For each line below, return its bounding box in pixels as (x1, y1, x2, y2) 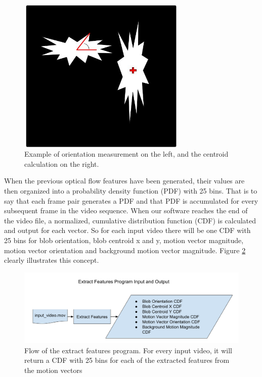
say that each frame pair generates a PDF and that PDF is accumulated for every (4, 195, 258, 206)
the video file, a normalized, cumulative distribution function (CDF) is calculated (4, 215, 256, 225)
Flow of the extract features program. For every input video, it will (24, 345, 232, 355)
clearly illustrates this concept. (4, 255, 99, 265)
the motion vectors (24, 364, 82, 375)
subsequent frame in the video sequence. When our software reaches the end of (4, 205, 248, 216)
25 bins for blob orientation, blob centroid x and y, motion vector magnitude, (4, 234, 244, 245)
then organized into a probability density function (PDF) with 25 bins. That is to (4, 185, 257, 196)
